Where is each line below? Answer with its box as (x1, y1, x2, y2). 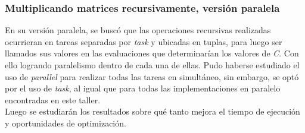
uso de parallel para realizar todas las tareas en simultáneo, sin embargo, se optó (5, 70, 299, 83)
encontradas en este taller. (5, 93, 101, 106)
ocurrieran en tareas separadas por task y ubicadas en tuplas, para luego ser (5, 35, 282, 47)
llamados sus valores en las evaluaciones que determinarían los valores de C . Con (5, 47, 299, 59)
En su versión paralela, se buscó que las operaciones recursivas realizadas (5, 24, 271, 36)
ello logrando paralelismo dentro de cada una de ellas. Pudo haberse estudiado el (5, 59, 300, 71)
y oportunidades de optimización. (5, 116, 126, 129)
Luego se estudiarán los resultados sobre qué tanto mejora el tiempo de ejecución (5, 105, 300, 118)
